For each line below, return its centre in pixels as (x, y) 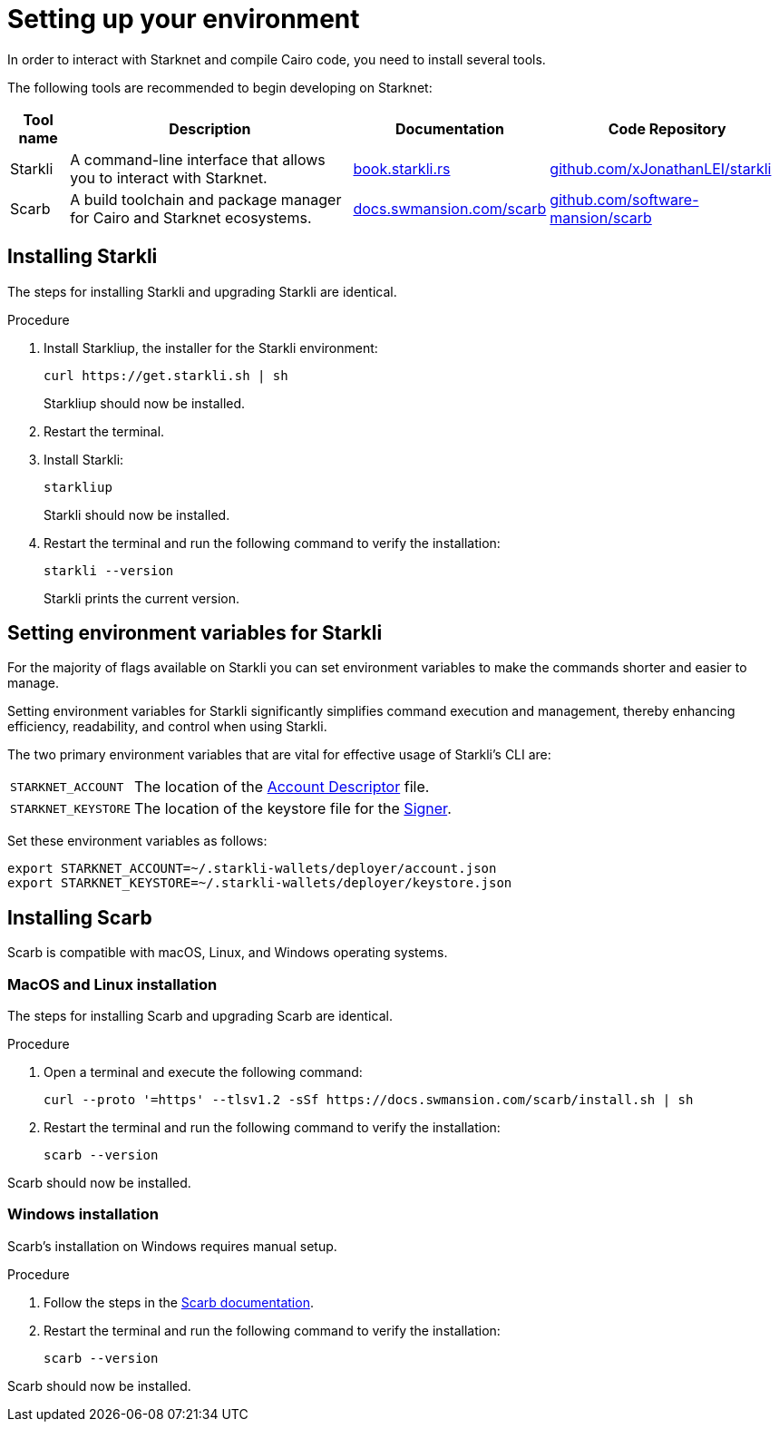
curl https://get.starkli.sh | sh (166, 375)
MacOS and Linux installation (112, 984)
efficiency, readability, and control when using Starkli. (167, 727)
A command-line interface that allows (198, 159)
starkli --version (109, 570)
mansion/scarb (601, 217)
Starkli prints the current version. (142, 598)
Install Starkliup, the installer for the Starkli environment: (211, 347)
